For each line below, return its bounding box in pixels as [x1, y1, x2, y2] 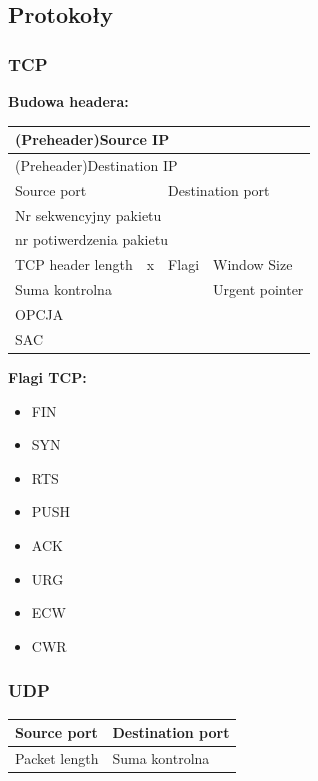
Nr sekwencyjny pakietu [15, 204, 162, 225]
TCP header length [15, 254, 133, 275]
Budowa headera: [8, 91, 129, 111]
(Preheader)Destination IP [15, 154, 178, 175]
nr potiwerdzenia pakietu [15, 229, 168, 250]
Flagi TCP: [8, 366, 87, 387]
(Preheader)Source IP [15, 129, 170, 150]
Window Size [213, 254, 293, 275]
